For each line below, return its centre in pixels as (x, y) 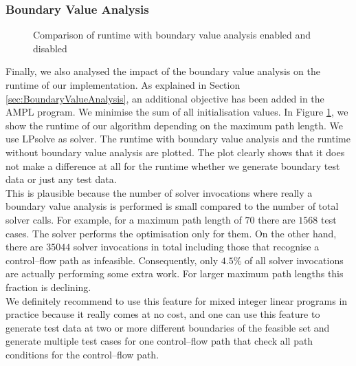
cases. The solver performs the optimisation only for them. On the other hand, (171, 233)
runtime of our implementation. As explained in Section (123, 85)
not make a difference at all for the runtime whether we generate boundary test (173, 165)
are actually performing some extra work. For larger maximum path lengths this (175, 273)
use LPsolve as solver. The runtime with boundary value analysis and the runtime (178, 139)
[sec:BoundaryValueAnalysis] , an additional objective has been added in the (165, 98)
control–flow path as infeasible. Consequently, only (112, 260)
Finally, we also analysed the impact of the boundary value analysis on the (163, 71)
